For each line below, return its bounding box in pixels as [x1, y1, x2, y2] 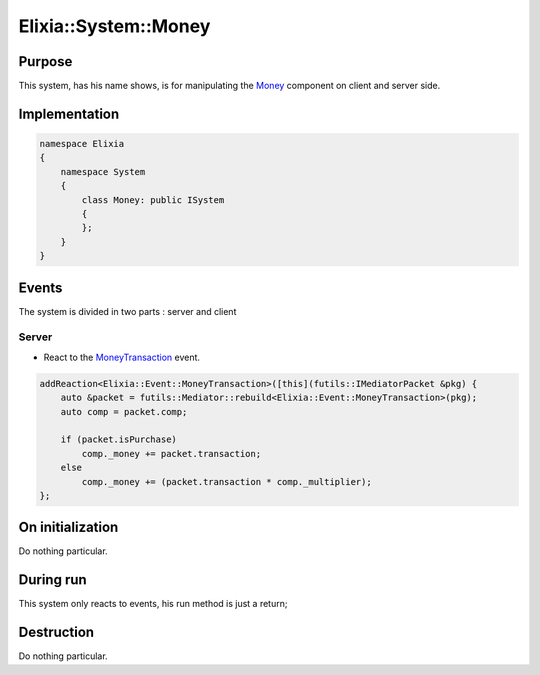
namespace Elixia [39, 138, 125, 150]
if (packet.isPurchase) [60, 434, 177, 445]
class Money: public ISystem [81, 194, 225, 205]
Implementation [18, 105, 120, 122]
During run [18, 571, 87, 589]
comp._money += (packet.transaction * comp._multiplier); [81, 476, 372, 487]
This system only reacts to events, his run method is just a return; [18, 598, 288, 610]
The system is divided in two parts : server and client [18, 305, 237, 317]
